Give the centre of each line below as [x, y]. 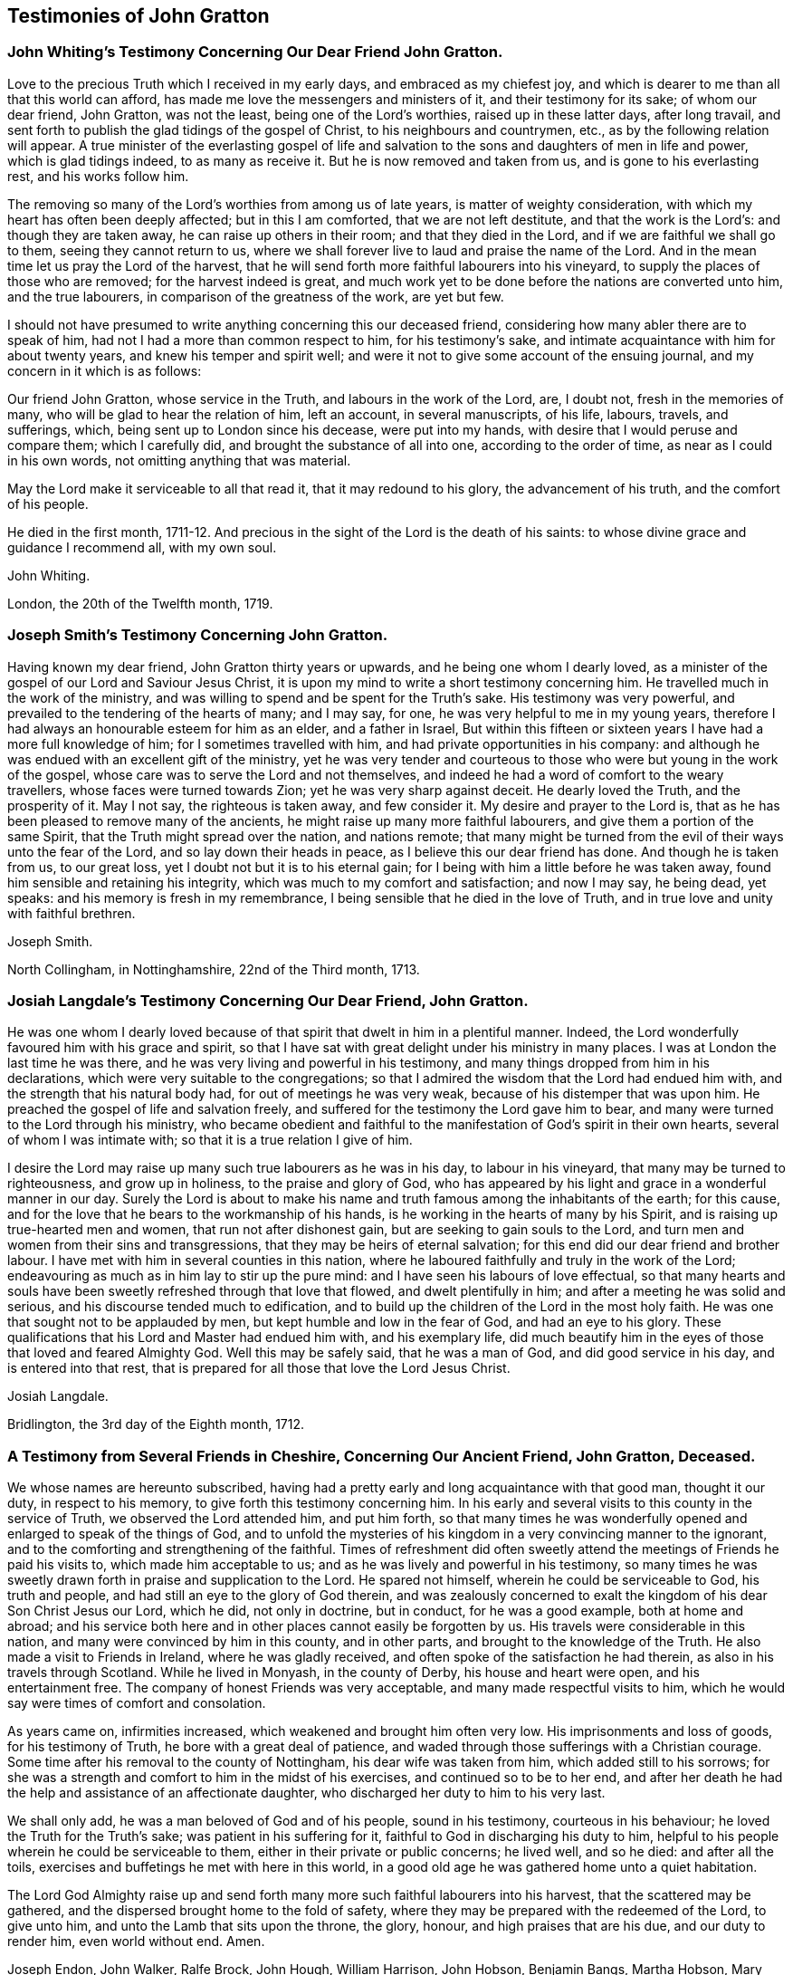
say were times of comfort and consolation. [137, 1703]
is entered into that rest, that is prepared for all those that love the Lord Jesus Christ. [259, 1368]
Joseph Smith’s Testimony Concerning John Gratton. [198, 635]
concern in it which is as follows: [105, 370]
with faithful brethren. [72, 913]
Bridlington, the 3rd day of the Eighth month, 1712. [156, 1424]
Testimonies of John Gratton [139, 16]
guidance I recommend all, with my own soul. [142, 547]
